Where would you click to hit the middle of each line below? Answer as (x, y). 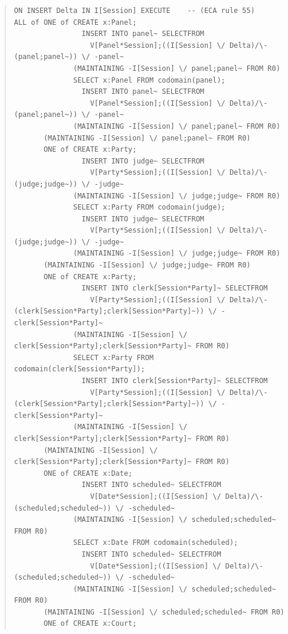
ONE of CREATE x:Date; (88, 473)
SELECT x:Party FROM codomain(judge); (149, 207)
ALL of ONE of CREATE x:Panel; (75, 22)
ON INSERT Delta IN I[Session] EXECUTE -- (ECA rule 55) (134, 11)
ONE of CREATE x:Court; (90, 624)
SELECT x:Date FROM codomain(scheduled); (156, 543)
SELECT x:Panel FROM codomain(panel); (149, 80)
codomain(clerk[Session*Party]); (79, 369)
